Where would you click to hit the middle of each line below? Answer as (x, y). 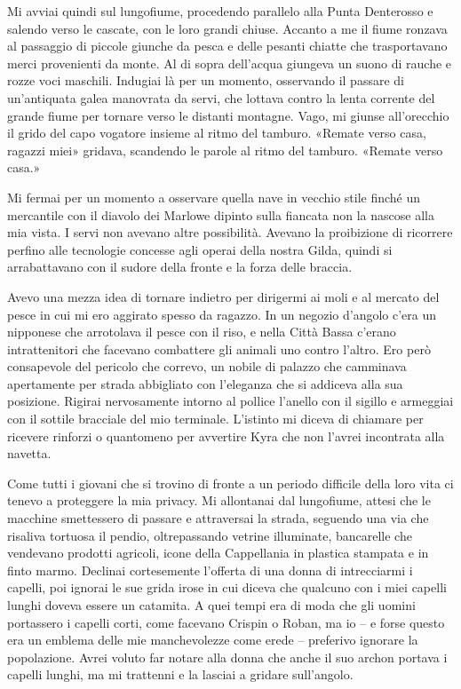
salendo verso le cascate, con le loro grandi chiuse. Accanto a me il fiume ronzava (227, 28)
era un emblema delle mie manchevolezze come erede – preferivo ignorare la (213, 640)
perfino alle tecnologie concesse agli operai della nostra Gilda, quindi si (200, 249)
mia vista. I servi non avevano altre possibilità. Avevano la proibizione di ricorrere (230, 232)
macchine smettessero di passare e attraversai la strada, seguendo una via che (218, 518)
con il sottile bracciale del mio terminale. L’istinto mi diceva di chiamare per (215, 419)
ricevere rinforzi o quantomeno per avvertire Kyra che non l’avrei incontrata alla (226, 436)
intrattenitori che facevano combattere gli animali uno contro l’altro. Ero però (219, 348)
